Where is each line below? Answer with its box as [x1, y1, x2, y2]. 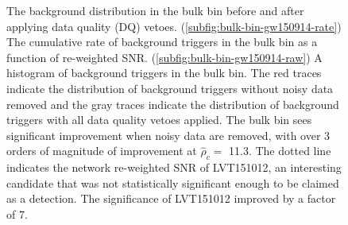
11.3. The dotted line [229, 142, 331, 159]
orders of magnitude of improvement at [6, 142, 197, 159]
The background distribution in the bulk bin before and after [6, 2, 304, 18]
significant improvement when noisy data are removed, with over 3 [6, 126, 331, 143]
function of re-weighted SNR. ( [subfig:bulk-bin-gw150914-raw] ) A [6, 48, 323, 65]
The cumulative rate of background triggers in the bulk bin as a [6, 33, 318, 50]
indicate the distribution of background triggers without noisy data [6, 80, 334, 96]
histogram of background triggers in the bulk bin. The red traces [6, 64, 322, 81]
